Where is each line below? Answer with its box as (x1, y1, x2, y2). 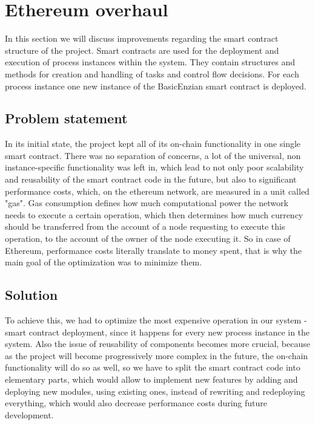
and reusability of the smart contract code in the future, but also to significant (5, 173, 297, 186)
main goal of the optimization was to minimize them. (5, 256, 202, 268)
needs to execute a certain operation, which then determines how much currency (5, 208, 303, 221)
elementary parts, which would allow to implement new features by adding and (5, 373, 298, 385)
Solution (5, 285, 58, 304)
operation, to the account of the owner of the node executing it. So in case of (5, 232, 291, 245)
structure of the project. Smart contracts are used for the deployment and (5, 44, 279, 56)
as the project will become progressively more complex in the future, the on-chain (5, 349, 308, 362)
